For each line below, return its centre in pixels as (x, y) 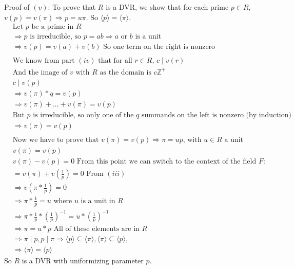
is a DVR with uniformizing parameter (83, 261)
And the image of (40, 72)
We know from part (44, 61)
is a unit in (98, 201)
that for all (115, 61)
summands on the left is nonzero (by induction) (217, 115)
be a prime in (53, 27)
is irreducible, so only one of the (83, 115)
